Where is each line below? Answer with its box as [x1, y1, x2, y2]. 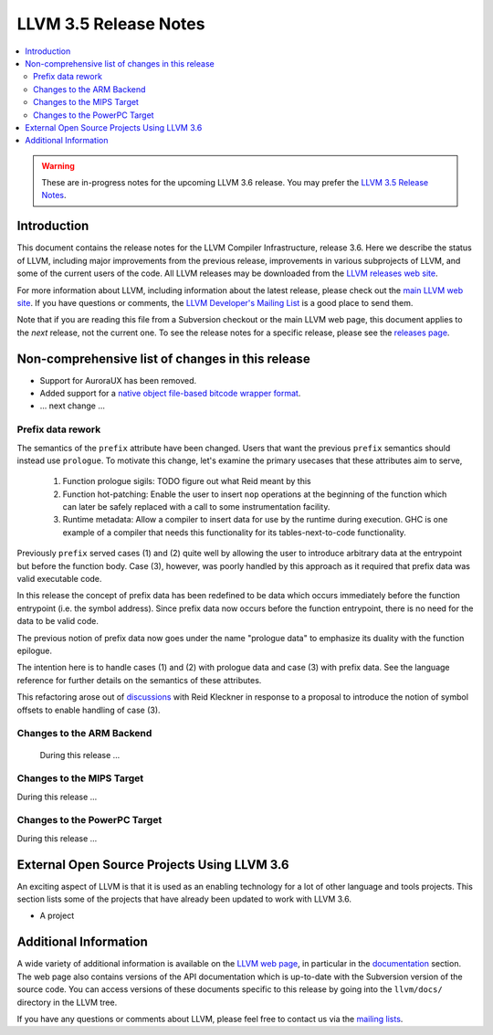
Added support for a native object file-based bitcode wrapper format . [39, 388, 301, 398]
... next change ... [39, 400, 105, 411]
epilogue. [16, 645, 52, 656]
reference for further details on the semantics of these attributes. [16, 674, 262, 685]
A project [39, 910, 75, 922]
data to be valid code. [16, 616, 100, 627]
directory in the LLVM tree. [16, 997, 118, 1008]
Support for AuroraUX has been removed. [39, 375, 197, 385]
